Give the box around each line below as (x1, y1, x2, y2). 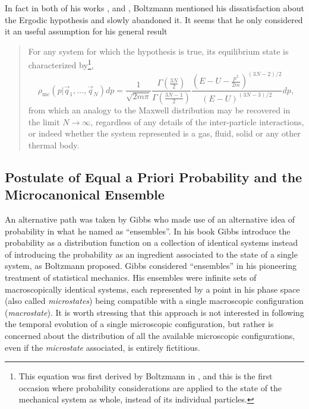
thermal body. (28, 138, 80, 151)
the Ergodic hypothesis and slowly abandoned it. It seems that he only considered (5, 13, 303, 26)
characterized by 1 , (28, 57, 94, 71)
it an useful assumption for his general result (5, 25, 168, 37)
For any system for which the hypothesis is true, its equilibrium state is (28, 45, 289, 57)
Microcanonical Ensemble (5, 185, 165, 204)
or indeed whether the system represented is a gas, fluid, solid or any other (28, 127, 301, 139)
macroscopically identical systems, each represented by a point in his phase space (5, 283, 300, 295)
